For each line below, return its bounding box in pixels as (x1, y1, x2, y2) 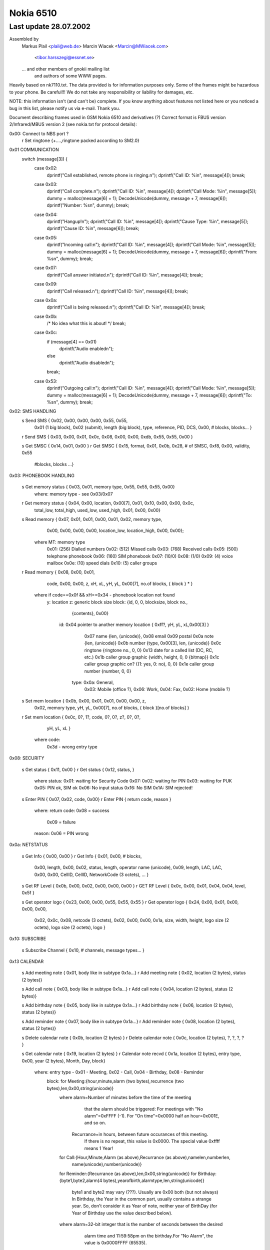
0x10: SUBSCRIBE (9, 935, 46, 942)
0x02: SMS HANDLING (9, 408, 56, 414)
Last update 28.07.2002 (9, 22, 91, 31)
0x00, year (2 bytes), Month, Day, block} (21, 1057, 105, 1063)
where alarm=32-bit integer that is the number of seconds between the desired (59, 1221, 223, 1227)
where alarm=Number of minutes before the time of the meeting (59, 1094, 192, 1100)
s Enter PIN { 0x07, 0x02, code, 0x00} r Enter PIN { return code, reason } (21, 796, 171, 802)
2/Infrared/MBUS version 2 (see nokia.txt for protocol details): (9, 121, 137, 127)
